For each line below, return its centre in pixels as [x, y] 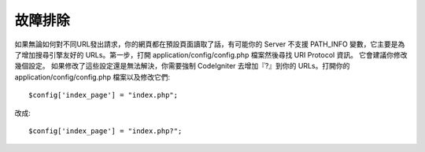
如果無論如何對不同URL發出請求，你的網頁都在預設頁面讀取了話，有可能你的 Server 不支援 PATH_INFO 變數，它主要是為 [210, 44]
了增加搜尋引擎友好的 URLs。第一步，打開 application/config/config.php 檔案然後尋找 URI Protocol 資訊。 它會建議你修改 [211, 54]
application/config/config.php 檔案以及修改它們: [92, 77]
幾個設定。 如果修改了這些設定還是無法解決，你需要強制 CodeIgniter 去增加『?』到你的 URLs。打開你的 [182, 66]
